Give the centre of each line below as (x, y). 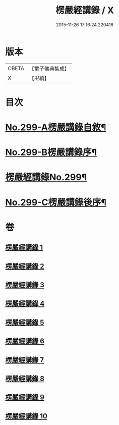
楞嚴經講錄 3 (25, 285)
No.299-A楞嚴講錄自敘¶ (56, 127)
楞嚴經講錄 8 (25, 378)
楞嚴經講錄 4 (25, 304)
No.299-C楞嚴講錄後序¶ (56, 202)
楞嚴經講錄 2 (25, 266)
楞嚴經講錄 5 (25, 322)
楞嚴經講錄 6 (25, 341)
